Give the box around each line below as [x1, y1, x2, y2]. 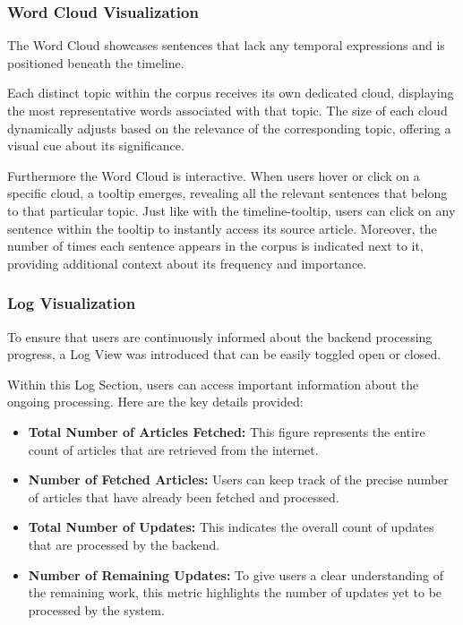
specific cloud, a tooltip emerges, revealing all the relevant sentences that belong [7, 184, 448, 202]
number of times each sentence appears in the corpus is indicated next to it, [7, 236, 424, 255]
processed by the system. [28, 600, 165, 619]
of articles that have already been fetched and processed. [28, 487, 339, 506]
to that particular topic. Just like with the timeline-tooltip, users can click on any [7, 201, 456, 219]
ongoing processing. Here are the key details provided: [7, 392, 304, 411]
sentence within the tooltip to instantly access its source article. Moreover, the [7, 218, 437, 237]
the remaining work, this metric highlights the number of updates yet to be [28, 583, 442, 602]
